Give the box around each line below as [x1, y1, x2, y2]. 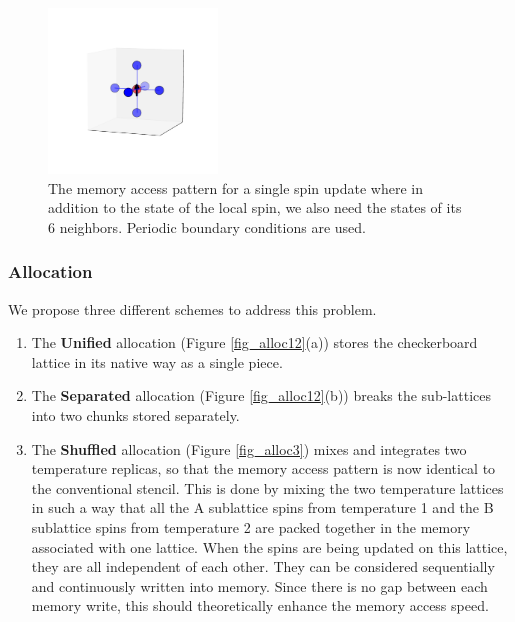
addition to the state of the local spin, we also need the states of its [48, 197, 462, 218]
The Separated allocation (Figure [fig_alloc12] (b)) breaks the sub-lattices [31, 385, 491, 406]
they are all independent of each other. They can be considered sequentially [31, 556, 495, 577]
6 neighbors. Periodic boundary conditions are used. [48, 216, 366, 237]
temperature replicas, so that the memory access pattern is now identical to [31, 458, 496, 479]
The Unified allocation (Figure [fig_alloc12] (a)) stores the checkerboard [31, 332, 478, 353]
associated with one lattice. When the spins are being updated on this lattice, [31, 536, 508, 557]
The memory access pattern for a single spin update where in [48, 177, 423, 198]
